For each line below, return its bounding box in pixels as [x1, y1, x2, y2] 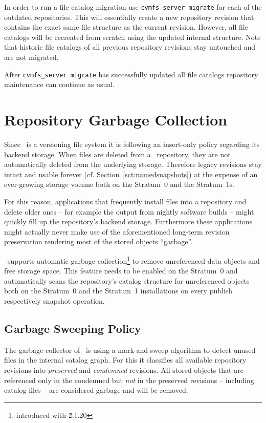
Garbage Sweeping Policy [4, 320, 141, 336]
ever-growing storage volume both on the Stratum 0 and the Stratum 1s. [4, 179, 234, 189]
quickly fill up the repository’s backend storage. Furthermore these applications [4, 216, 253, 227]
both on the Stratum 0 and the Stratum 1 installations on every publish [4, 285, 233, 296]
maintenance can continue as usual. [4, 79, 115, 90]
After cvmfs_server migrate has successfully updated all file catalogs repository [4, 69, 258, 79]
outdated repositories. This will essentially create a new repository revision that [4, 11, 254, 22]
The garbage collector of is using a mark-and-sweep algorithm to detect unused [4, 344, 256, 355]
